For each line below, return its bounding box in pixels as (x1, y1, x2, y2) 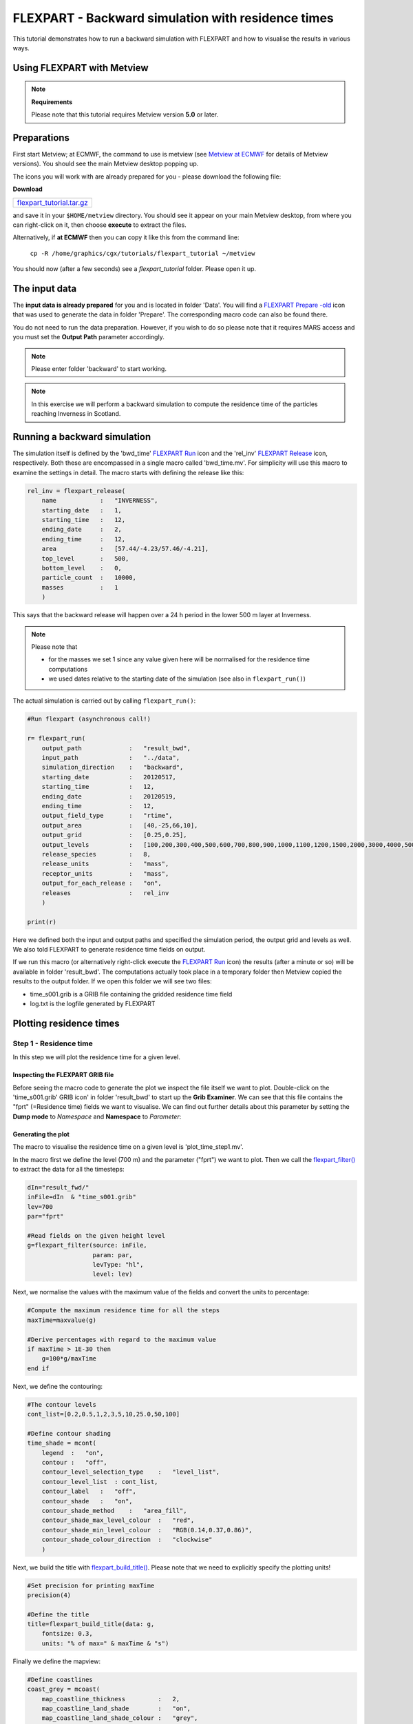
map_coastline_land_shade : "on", (41, 1704, 191, 1712)
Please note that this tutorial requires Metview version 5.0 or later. (31, 110, 219, 119)
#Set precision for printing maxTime (27, 1581, 155, 1590)
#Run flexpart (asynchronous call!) (27, 715, 151, 723)
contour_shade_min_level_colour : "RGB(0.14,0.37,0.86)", (41, 1526, 253, 1534)
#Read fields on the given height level (27, 1232, 165, 1239)
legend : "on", (41, 1449, 104, 1456)
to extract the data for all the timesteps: (12, 1165, 125, 1173)
